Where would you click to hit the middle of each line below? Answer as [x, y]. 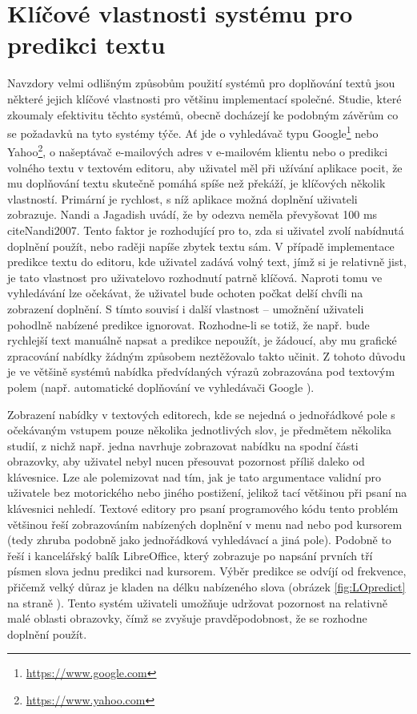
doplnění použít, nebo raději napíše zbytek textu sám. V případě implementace [201, 246]
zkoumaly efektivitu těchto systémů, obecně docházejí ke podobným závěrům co [203, 114]
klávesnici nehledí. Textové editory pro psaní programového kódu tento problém [203, 508]
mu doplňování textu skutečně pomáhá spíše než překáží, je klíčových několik [196, 183]
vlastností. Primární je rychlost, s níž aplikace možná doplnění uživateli [182, 198]
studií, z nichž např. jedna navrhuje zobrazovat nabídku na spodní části [183, 445]
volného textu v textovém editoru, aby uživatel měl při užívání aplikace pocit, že [205, 167]
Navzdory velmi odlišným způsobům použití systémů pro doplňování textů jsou [201, 83]
